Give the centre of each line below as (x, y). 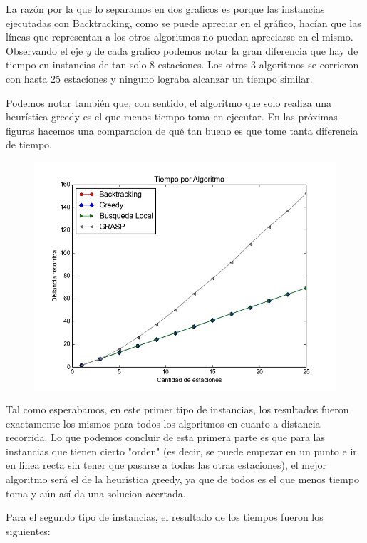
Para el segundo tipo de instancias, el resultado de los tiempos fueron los (165, 517)
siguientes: (28, 531)
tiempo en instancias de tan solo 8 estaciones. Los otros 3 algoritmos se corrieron (182, 64)
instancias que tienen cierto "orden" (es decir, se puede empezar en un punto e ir (181, 451)
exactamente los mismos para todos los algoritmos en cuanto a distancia (163, 423)
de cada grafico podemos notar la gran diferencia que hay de (226, 50)
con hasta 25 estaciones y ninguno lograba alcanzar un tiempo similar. (159, 78)
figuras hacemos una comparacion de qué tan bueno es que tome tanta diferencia (182, 130)
